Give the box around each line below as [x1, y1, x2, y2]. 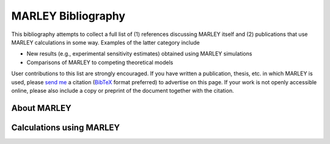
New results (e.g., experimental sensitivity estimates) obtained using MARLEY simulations [26, 50, 252, 57]
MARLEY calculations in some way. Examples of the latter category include [11, 38, 200, 46]
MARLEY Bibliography [11, 9, 125, 23]
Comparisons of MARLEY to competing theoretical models [26, 59, 174, 66]
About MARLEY [11, 103, 71, 113]
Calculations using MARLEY [11, 122, 120, 132]
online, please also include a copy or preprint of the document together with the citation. [11, 87, 235, 94]
